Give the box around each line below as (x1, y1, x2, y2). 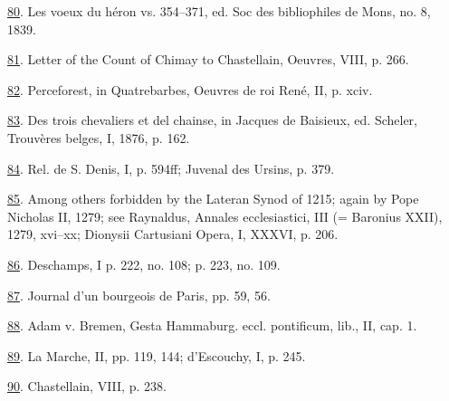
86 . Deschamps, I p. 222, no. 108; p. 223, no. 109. (7, 254, 281, 273)
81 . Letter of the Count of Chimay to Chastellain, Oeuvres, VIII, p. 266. (7, 50, 409, 69)
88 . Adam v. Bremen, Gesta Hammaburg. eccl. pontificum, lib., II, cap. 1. (7, 316, 417, 335)
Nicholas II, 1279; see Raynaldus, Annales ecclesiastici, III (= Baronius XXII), (7, 206, 443, 225)
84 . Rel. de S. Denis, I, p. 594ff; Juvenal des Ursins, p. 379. (7, 158, 335, 177)
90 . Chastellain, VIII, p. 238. (7, 377, 167, 396)
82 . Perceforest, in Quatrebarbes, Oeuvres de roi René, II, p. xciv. (7, 80, 373, 99)
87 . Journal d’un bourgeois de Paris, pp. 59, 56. (7, 285, 271, 304)
